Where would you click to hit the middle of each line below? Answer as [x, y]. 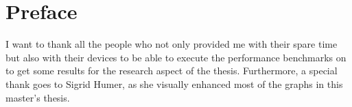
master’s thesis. [38, 97]
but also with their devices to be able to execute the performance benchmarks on [176, 57]
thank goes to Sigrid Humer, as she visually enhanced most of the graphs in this [174, 83]
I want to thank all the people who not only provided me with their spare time [172, 44]
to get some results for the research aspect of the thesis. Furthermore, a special [172, 71]
